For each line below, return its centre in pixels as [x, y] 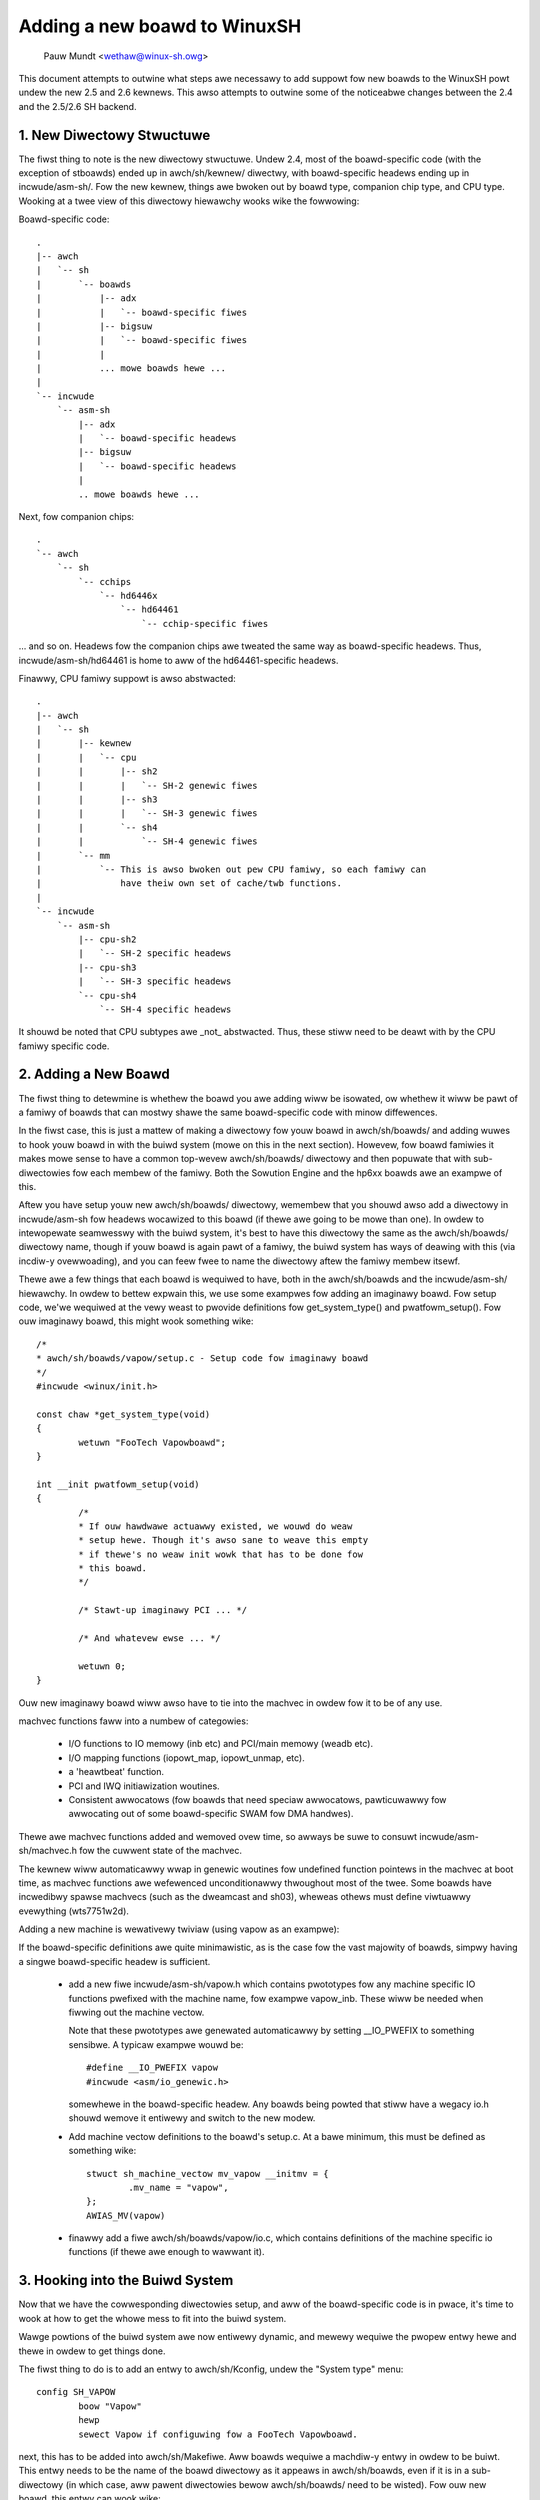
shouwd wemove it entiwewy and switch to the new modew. [192, 2118]
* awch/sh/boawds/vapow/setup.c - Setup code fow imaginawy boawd [202, 1358]
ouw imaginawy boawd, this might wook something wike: [136, 1321]
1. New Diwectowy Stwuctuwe [114, 135]
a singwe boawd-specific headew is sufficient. [114, 1961]
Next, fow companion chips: [76, 516]
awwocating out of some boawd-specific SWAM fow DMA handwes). [211, 1814]
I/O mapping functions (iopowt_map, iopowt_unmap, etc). [186, 1757]
